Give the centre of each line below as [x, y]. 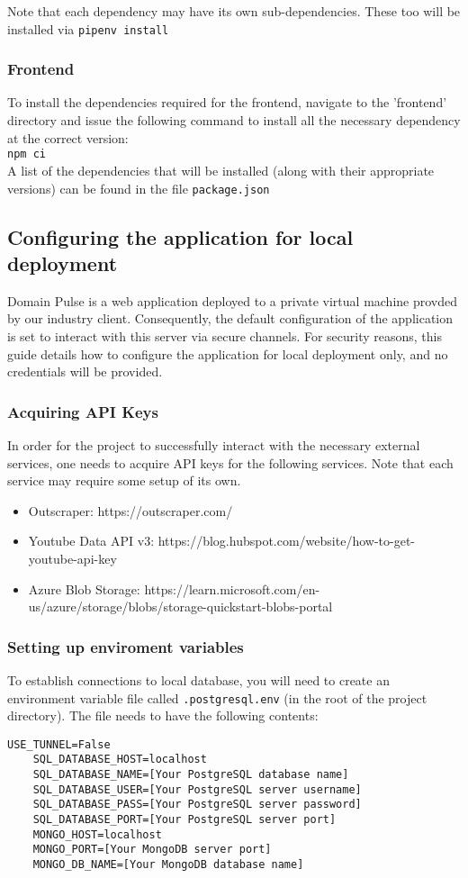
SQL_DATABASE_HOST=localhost [120, 760]
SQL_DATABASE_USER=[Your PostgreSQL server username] [197, 789]
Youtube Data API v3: [91, 541]
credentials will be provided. [85, 371]
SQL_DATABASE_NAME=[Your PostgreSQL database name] [191, 775]
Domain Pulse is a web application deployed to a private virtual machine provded [233, 300]
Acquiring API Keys [83, 411]
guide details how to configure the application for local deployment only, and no [228, 353]
